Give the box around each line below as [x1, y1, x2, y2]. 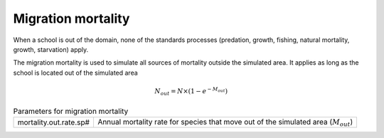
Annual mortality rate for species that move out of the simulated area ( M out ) [97, 117, 353, 128]
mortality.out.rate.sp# [17, 117, 90, 127]
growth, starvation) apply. [13, 45, 89, 53]
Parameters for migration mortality [13, 106, 129, 116]
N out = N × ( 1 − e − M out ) [154, 86, 228, 97]
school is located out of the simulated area [13, 68, 138, 77]
